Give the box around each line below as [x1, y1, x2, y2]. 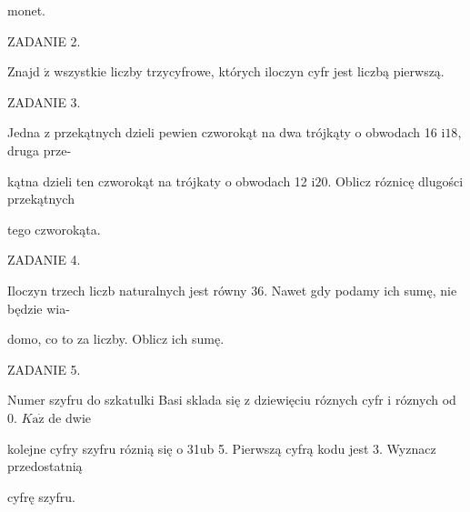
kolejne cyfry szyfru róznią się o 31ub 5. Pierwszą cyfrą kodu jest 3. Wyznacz [7, 438, 436, 457]
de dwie [48, 407, 91, 427]
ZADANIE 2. [7, 31, 81, 50]
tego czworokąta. [7, 219, 101, 238]
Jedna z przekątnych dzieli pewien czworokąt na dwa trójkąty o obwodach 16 [7, 123, 437, 142]
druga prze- [7, 140, 72, 159]
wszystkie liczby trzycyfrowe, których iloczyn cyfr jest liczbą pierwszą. [54, 62, 445, 81]
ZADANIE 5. [7, 359, 81, 378]
